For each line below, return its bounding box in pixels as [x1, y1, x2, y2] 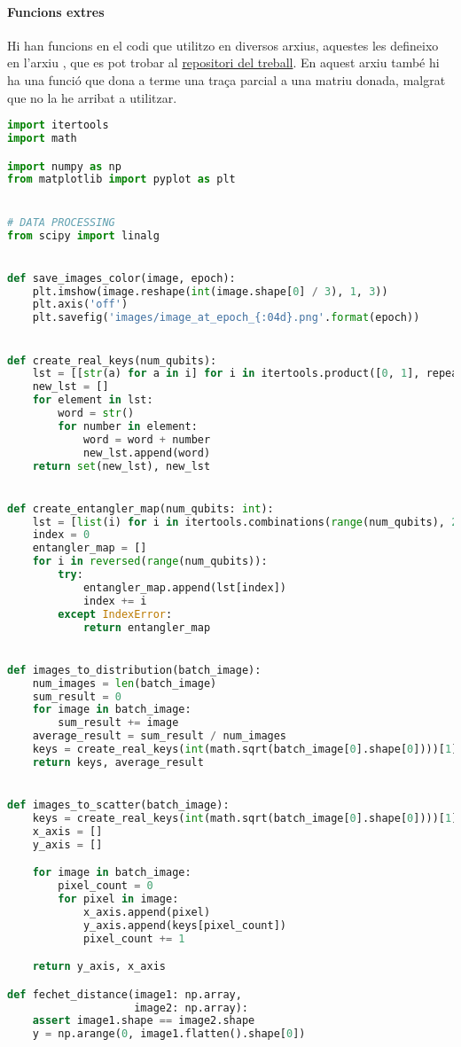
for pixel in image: [58, 892, 179, 905]
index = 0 [32, 528, 90, 542]
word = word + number [82, 433, 211, 446]
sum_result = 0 [32, 690, 121, 703]
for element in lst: [32, 394, 153, 407]
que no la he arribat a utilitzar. [7, 88, 177, 106]
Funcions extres [7, 2, 105, 20]
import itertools [7, 119, 109, 132]
